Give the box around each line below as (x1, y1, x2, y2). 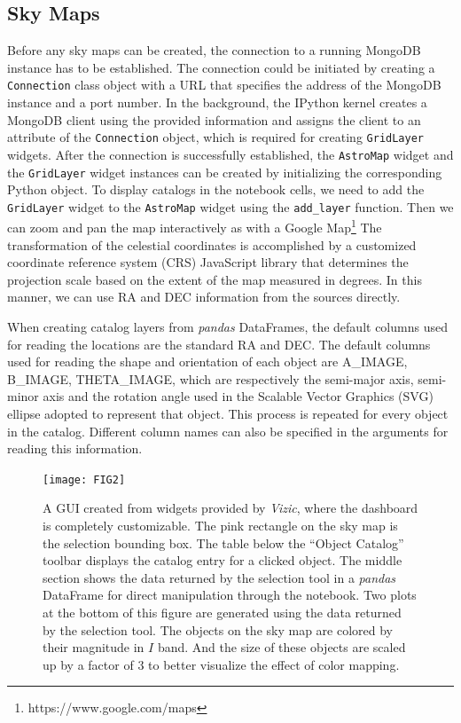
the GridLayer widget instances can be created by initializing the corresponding (7, 162, 442, 181)
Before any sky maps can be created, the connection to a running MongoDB (7, 41, 421, 59)
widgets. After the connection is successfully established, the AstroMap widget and (7, 145, 454, 163)
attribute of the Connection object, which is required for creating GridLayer (7, 128, 424, 146)
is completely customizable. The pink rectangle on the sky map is (43, 516, 398, 535)
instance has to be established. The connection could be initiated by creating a (7, 58, 435, 76)
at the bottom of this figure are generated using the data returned (43, 603, 402, 622)
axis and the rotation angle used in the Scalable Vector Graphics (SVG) (43, 387, 434, 405)
